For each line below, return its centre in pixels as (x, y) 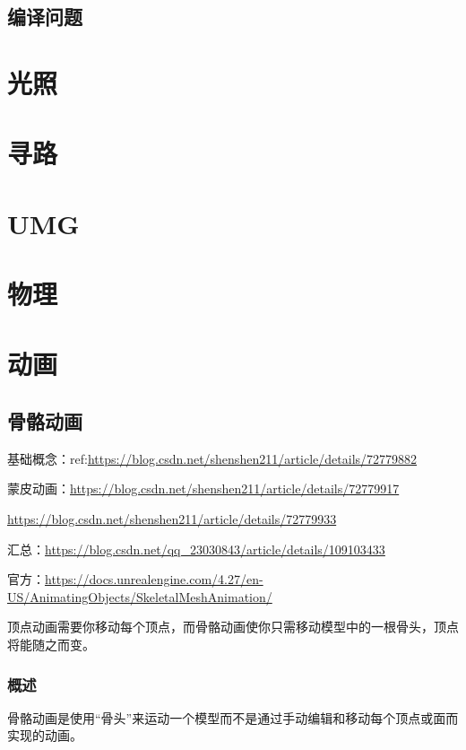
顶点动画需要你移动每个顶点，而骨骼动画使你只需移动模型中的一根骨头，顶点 (233, 627)
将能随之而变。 (51, 645)
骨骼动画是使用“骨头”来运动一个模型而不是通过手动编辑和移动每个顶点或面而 (233, 717)
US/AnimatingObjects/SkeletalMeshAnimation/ (140, 596)
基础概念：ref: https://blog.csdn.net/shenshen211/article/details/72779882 (212, 458)
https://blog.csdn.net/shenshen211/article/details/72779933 (172, 519)
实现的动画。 (45, 735)
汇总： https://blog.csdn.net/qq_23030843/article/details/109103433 (196, 549)
